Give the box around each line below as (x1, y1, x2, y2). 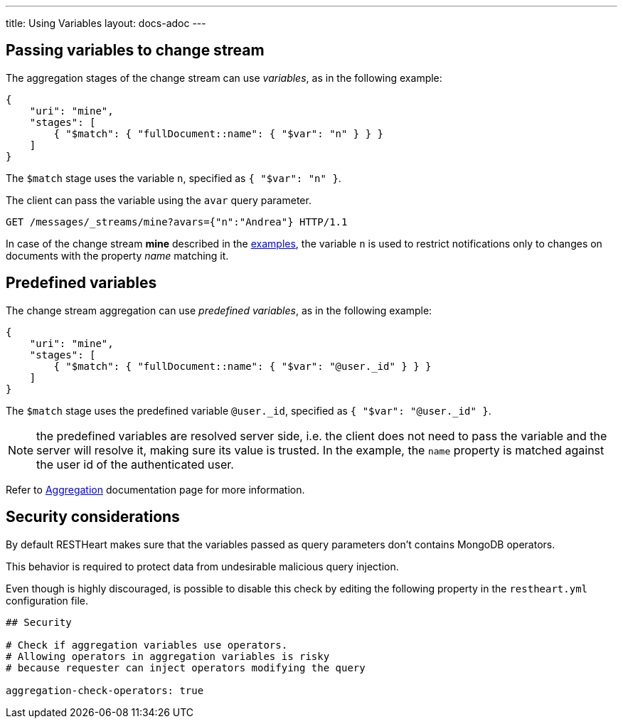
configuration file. (6, 594, 88, 607)
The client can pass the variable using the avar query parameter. (6, 193, 311, 206)
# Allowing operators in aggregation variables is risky (6, 650, 330, 662)
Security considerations (6, 508, 180, 526)
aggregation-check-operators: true (6, 684, 204, 696)
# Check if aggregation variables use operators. (6, 639, 288, 651)
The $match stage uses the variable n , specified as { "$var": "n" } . (6, 171, 341, 184)
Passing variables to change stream (6, 41, 265, 60)
